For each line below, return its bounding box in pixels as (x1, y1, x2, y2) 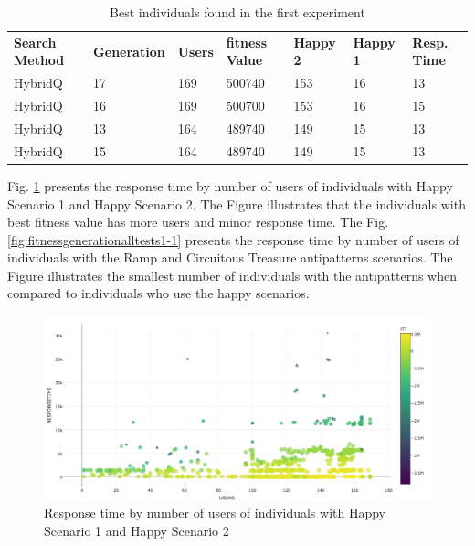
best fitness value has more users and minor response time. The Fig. (7, 212, 389, 231)
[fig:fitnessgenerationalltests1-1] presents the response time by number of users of (7, 230, 459, 249)
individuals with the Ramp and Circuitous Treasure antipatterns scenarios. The (7, 248, 453, 267)
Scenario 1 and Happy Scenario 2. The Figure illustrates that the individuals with (7, 194, 466, 213)
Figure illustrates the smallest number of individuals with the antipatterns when (7, 265, 458, 284)
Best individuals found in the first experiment (110, 3, 365, 21)
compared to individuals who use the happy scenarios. (7, 284, 310, 303)
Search (14, 32, 57, 51)
